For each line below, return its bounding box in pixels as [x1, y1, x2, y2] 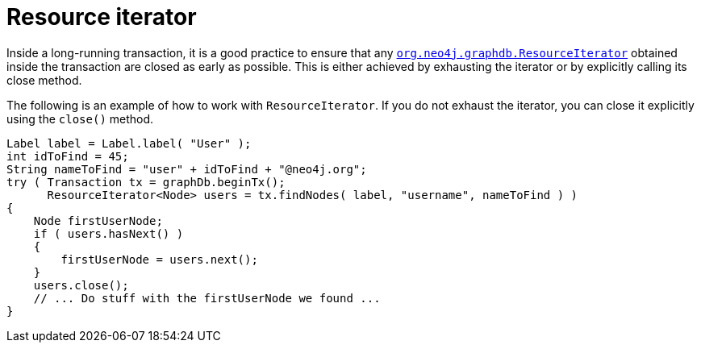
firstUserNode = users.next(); [61, 252, 258, 266]
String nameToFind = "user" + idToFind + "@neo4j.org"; [6, 162, 367, 176]
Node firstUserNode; [33, 214, 163, 227]
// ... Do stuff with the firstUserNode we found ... [33, 291, 381, 305]
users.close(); [33, 278, 129, 292]
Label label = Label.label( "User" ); [6, 136, 252, 150]
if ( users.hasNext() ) [33, 226, 184, 240]
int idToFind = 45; [6, 149, 129, 163]
